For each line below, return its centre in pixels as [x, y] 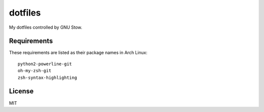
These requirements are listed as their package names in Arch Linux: [78, 53]
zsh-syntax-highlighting [47, 77]
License [21, 91]
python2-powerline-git [45, 64]
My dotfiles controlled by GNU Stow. [46, 27]
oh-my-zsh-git [34, 71]
